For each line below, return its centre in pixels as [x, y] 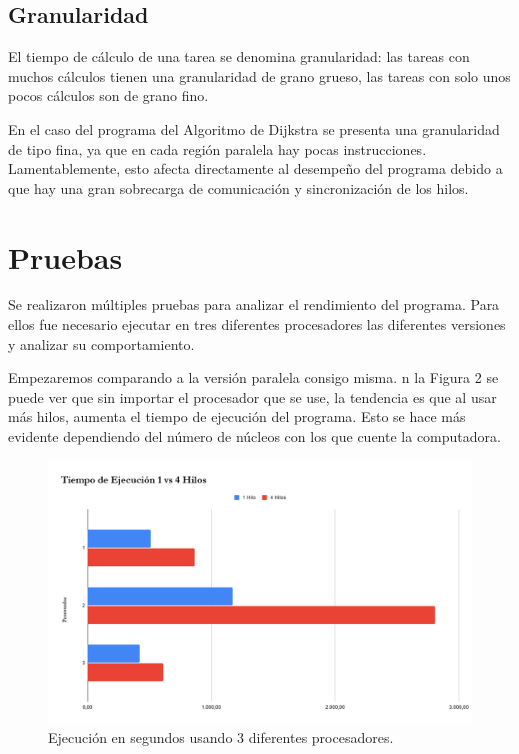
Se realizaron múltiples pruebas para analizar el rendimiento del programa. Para [254, 304]
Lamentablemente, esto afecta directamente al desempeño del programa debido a [255, 168]
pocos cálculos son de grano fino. [108, 95]
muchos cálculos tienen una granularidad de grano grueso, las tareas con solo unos [259, 75]
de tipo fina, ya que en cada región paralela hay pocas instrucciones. [217, 148]
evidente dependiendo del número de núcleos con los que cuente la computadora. [254, 436]
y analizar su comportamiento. [101, 343]
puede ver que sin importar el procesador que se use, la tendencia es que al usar [252, 396]
